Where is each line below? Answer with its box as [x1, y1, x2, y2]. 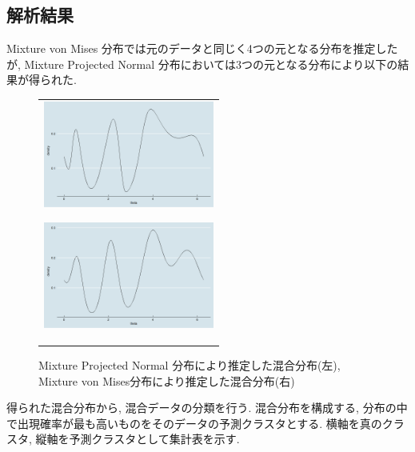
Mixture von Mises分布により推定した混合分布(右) [38, 372, 295, 389]
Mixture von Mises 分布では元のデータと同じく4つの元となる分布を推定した [6, 40, 398, 57]
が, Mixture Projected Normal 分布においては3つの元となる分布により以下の [6, 55, 398, 72]
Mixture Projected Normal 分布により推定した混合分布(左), [38, 356, 341, 373]
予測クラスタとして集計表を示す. [69, 430, 240, 447]
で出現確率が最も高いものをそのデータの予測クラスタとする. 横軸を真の [6, 414, 382, 431]
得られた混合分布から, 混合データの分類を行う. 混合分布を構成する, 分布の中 [6, 399, 408, 416]
